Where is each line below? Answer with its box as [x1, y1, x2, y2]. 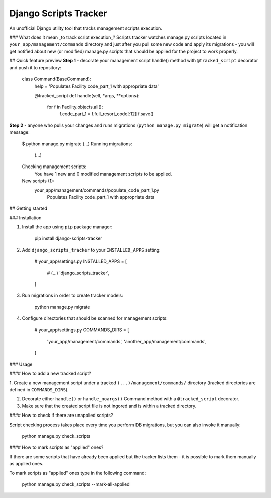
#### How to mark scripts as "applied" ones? [9, 444, 104, 450]
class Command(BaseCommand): [22, 76, 91, 82]
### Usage [9, 361, 33, 367]
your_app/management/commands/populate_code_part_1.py [34, 187, 159, 193]
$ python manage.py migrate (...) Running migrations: [22, 141, 132, 147]
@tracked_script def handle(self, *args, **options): [34, 92, 140, 98]
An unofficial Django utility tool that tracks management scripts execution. [9, 25, 163, 31]
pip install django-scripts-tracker [34, 235, 102, 241]
